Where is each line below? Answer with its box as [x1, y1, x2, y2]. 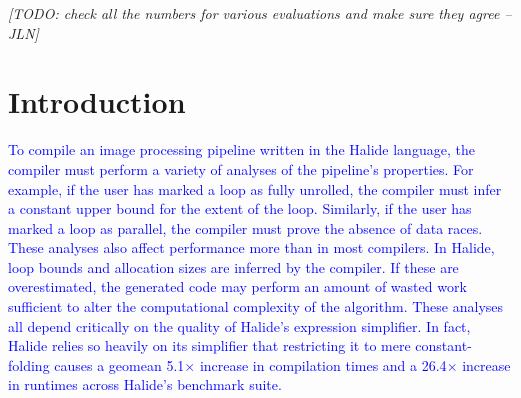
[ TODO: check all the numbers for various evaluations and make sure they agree [8, 3, 500, 23]
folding [8, 354, 50, 375]
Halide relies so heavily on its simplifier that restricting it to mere [8, 335, 411, 356]
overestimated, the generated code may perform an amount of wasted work [8, 276, 467, 297]
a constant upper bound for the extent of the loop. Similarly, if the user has [8, 198, 472, 219]
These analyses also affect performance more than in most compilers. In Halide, [8, 237, 495, 258]
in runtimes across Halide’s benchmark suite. [8, 374, 282, 395]
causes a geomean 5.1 [54, 354, 185, 375]
